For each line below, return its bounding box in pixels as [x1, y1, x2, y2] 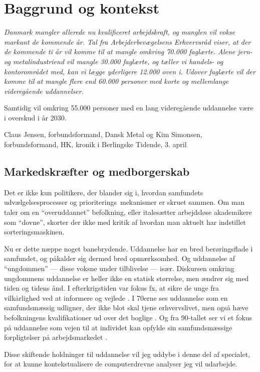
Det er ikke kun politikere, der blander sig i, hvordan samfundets [4, 187, 203, 197]
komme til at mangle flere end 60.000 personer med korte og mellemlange [4, 76, 229, 86]
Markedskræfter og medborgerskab [4, 164, 190, 179]
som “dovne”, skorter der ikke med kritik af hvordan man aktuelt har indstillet [4, 216, 246, 227]
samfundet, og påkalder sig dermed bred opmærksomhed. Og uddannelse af [4, 253, 235, 264]
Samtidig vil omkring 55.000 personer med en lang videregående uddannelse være [4, 102, 253, 113]
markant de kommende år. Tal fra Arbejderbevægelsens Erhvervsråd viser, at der [4, 36, 251, 47]
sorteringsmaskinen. [4, 226, 65, 237]
